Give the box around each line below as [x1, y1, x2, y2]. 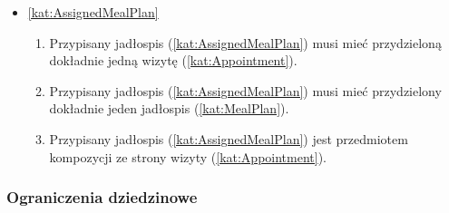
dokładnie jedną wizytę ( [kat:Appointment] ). [49, 51, 298, 70]
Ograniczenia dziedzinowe [6, 186, 198, 208]
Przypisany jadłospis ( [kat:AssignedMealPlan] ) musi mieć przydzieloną [49, 33, 442, 52]
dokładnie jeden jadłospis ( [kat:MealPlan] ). [49, 99, 289, 118]
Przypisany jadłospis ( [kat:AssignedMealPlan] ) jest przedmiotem [49, 129, 408, 148]
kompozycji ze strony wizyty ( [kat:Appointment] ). [49, 147, 327, 166]
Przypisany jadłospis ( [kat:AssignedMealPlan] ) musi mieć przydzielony [49, 81, 442, 100]
